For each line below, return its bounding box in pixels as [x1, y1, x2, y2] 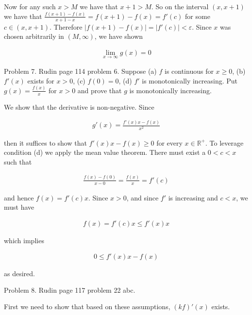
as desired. [4, 268, 35, 279]
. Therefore [50, 21, 83, 32]
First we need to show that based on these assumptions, [4, 301, 170, 311]
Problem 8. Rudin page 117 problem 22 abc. [4, 285, 135, 295]
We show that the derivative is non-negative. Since [4, 101, 154, 112]
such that [4, 156, 32, 166]
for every [156, 137, 183, 148]
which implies [4, 235, 44, 245]
